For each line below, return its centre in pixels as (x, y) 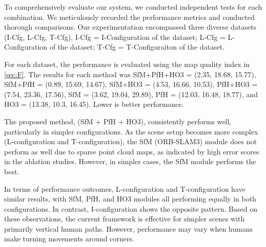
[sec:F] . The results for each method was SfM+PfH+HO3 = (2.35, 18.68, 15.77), (130, 74)
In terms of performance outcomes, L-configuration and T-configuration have (125, 188)
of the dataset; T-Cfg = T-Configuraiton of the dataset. (137, 47)
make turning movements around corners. (69, 239)
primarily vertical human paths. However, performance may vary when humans (128, 228)
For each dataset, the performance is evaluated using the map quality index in (127, 64)
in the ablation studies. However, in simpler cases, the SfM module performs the (130, 161)
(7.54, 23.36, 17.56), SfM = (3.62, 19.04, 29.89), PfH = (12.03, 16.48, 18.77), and (131, 94)
